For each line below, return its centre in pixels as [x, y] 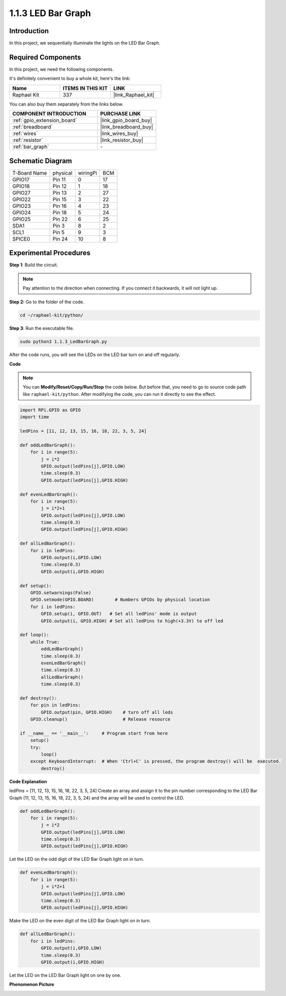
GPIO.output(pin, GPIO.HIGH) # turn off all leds [107, 712]
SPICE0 [21, 239]
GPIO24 [22, 212]
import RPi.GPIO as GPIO [50, 410]
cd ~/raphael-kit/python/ [52, 315]
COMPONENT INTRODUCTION [49, 114]
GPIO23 [22, 206]
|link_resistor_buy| [122, 140]
